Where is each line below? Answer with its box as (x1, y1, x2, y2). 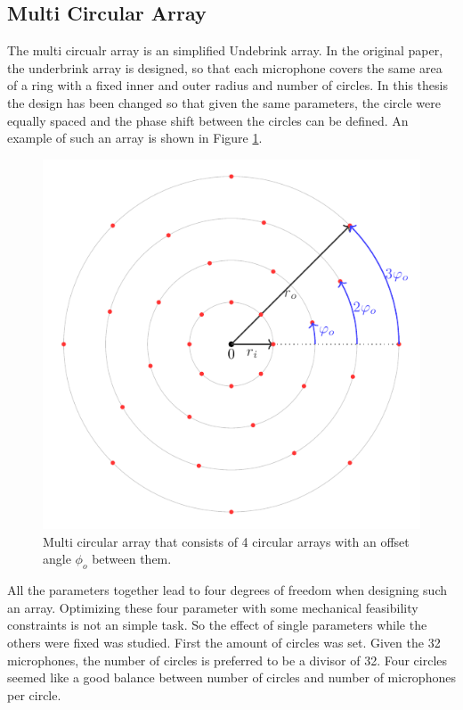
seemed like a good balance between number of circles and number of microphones (7, 668, 456, 687)
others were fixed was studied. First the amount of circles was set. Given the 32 (7, 632, 441, 651)
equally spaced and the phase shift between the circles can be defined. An (7, 111, 409, 129)
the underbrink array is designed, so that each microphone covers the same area (7, 58, 443, 77)
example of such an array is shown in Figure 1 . (7, 128, 263, 147)
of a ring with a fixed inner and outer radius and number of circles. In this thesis (7, 76, 448, 95)
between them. (92, 549, 172, 568)
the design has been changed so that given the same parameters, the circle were (7, 93, 441, 111)
